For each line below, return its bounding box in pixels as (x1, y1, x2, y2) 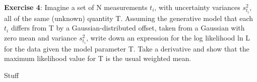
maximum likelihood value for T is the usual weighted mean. (4, 53, 191, 63)
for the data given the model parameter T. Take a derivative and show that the (4, 43, 249, 53)
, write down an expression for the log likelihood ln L (86, 32, 250, 42)
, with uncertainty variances (154, 2, 240, 12)
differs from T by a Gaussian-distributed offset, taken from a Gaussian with (11, 22, 245, 33)
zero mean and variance (4, 32, 77, 42)
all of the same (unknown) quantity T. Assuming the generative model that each (4, 12, 253, 23)
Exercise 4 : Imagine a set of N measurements (4, 2, 148, 12)
